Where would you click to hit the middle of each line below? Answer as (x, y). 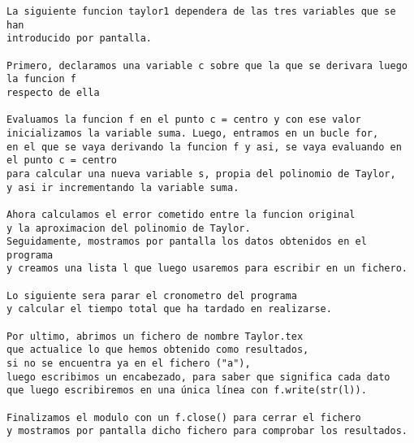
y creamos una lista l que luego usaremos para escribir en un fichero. (207, 269)
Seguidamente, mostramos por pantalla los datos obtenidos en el (187, 242)
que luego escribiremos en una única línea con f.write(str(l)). (187, 391)
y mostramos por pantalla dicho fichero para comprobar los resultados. (207, 431)
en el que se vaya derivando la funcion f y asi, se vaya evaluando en (204, 147)
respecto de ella (53, 92)
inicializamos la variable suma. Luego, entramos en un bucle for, (193, 133)
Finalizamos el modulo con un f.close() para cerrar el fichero (184, 417)
